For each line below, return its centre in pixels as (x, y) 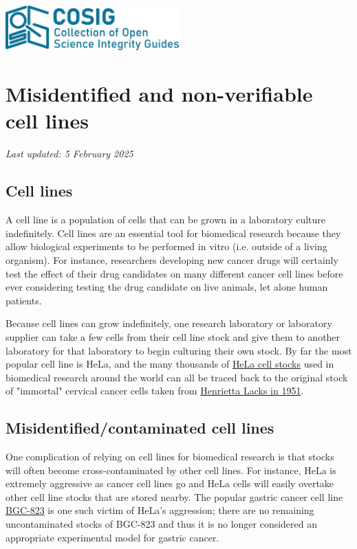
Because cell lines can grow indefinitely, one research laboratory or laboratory (169, 323)
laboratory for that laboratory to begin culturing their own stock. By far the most (179, 350)
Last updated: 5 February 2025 (69, 154)
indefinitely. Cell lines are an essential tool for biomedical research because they (173, 233)
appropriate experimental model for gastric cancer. (112, 537)
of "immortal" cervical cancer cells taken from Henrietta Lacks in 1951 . (155, 391)
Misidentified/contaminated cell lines (140, 428)
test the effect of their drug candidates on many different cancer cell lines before (174, 273)
